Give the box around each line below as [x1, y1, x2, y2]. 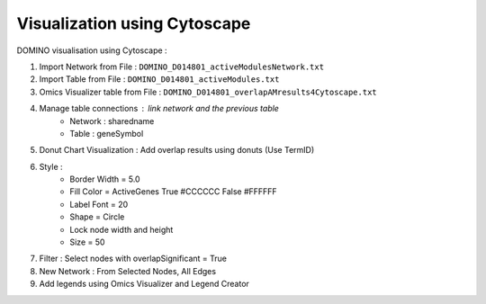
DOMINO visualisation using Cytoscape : [16, 45, 167, 56]
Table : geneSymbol [69, 128, 144, 139]
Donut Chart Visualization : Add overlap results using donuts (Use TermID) [39, 145, 315, 156]
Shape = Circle [69, 211, 125, 222]
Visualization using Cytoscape [16, 13, 251, 33]
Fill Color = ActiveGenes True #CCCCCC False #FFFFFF [69, 186, 278, 197]
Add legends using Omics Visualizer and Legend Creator [39, 279, 249, 290]
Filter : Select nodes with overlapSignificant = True [39, 253, 227, 264]
